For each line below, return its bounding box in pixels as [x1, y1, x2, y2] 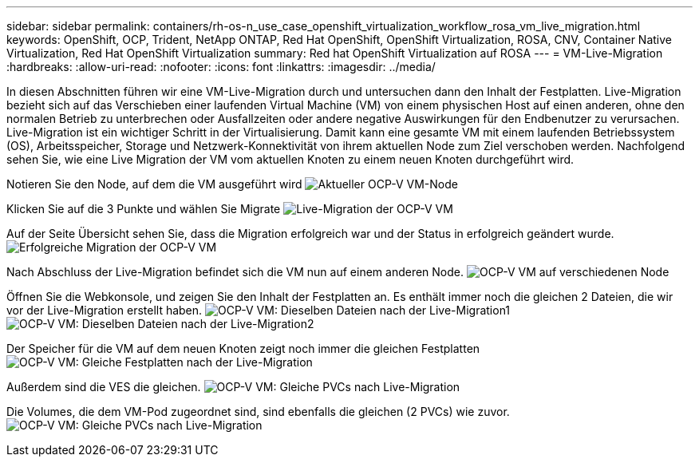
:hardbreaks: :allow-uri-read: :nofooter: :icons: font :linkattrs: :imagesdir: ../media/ [6, 60, 436, 73]
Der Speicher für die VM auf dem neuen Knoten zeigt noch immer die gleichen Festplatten [6, 342, 480, 355]
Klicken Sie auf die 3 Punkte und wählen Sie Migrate [6, 202, 281, 216]
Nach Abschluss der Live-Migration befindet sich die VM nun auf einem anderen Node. [6, 265, 464, 279]
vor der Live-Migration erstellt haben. [6, 303, 203, 317]
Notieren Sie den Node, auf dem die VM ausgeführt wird [6, 177, 302, 191]
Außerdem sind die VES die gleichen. [6, 380, 201, 394]
